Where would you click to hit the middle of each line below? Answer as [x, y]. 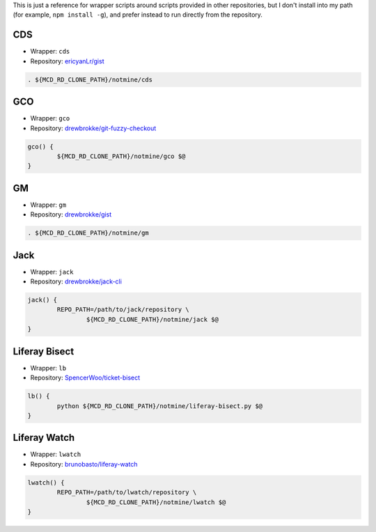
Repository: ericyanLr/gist [67, 61]
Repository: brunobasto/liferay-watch [84, 464]
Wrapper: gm [48, 205]
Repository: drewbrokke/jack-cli [76, 281]
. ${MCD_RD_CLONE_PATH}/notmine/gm [88, 233]
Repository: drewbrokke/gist [71, 214]
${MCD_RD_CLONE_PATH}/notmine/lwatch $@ [156, 502]
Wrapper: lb [48, 368]
